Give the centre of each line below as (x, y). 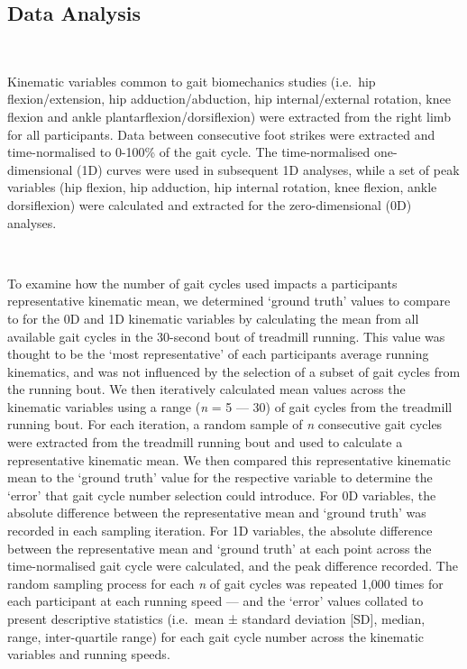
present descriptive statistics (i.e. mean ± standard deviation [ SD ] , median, (216, 619)
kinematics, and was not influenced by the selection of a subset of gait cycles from (234, 371)
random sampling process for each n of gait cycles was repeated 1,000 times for (225, 583)
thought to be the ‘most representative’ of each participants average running (218, 354)
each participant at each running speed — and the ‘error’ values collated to (215, 601)
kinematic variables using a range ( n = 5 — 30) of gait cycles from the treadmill (230, 406)
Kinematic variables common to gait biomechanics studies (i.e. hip (192, 81)
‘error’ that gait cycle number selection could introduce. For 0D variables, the (222, 495)
